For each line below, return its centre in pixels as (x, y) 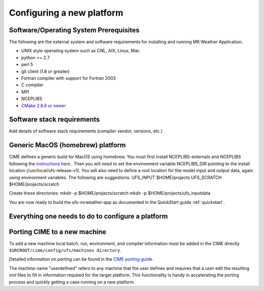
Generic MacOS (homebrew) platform (67, 145)
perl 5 (27, 65)
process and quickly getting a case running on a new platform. (72, 282)
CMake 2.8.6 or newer (44, 106)
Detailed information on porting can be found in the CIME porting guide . (81, 259)
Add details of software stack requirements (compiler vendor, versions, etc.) (86, 131)
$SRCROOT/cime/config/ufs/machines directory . (65, 250)
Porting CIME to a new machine (58, 232)
